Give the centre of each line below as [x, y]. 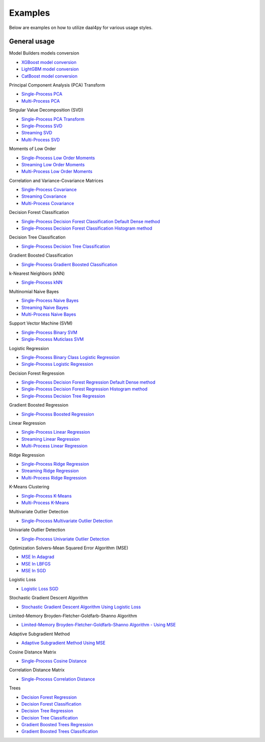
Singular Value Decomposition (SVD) [46, 110]
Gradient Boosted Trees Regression [57, 725]
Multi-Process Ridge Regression [54, 477]
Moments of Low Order [33, 149]
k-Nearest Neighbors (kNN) [37, 273]
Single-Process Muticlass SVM [53, 339]
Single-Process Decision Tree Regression [63, 396]
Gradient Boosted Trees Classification [60, 731]
